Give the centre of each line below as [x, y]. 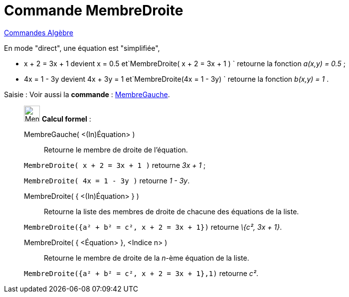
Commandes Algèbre [39, 32]
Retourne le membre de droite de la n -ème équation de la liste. [147, 258]
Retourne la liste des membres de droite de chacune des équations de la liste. [172, 211]
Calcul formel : [66, 119]
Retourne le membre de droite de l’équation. [116, 149]
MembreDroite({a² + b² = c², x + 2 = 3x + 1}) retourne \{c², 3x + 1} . [153, 227]
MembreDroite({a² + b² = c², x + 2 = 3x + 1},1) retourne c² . [141, 273]
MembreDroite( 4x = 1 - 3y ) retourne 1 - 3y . [107, 180]
